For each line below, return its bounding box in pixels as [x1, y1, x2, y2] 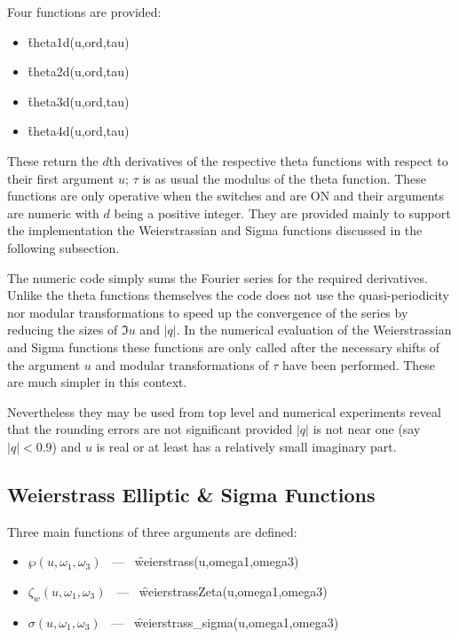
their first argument [7, 169, 115, 187]
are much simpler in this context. [7, 373, 187, 391]
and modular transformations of [95, 355, 269, 374]
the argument [7, 355, 81, 374]
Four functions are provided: [7, 3, 162, 20]
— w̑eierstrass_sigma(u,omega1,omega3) [111, 612, 339, 631]
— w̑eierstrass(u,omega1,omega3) [112, 552, 299, 571]
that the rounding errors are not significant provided [7, 420, 293, 438]
